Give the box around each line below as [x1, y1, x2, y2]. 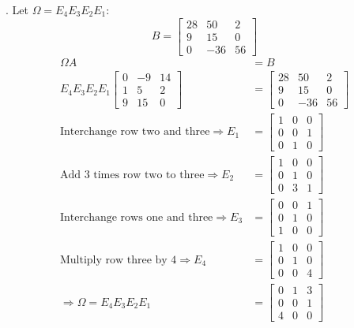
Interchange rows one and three [59, 211, 213, 223]
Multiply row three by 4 [59, 254, 177, 266]
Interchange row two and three [59, 126, 210, 138]
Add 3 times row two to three [59, 169, 205, 181]
